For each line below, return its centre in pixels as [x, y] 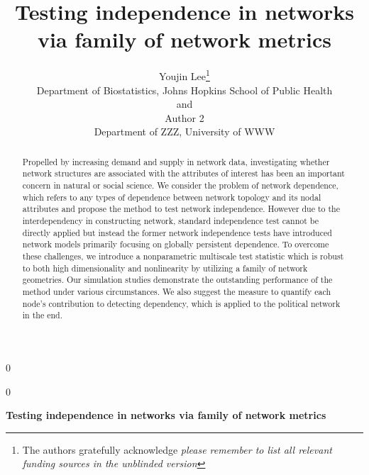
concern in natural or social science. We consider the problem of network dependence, [180, 185]
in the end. [42, 315]
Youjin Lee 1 [184, 75]
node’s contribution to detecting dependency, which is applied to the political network [181, 303]
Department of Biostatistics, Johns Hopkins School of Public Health [184, 90]
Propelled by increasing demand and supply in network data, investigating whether [176, 161]
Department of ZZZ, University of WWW [184, 132]
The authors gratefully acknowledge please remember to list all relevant [177, 449]
